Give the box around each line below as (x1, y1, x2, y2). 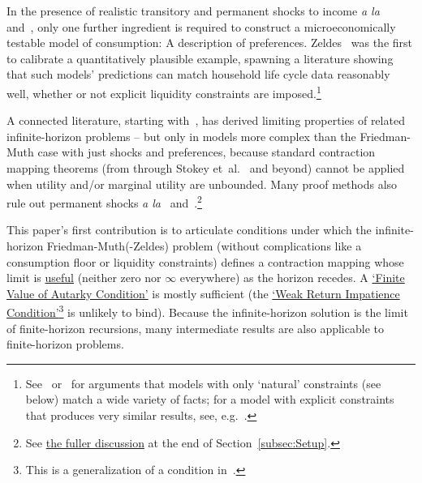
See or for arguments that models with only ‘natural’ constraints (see (25, 374, 381, 391)
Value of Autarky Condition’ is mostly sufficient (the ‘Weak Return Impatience (6, 284, 400, 301)
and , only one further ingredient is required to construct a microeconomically (6, 18, 396, 35)
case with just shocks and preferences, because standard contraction (37, 143, 376, 160)
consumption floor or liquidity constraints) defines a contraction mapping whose (6, 253, 404, 270)
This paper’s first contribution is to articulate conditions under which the (6, 221, 372, 238)
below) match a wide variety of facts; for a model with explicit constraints (25, 391, 394, 408)
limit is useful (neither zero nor (6, 269, 161, 286)
